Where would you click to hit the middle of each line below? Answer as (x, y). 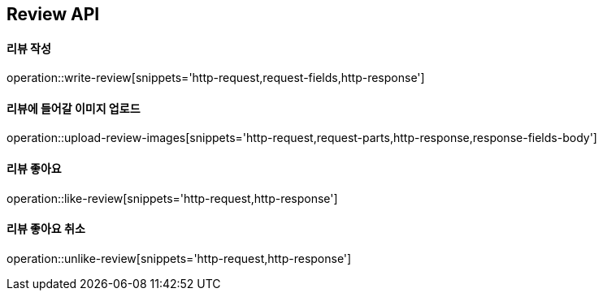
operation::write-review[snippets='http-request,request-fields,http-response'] (216, 78)
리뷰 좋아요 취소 (46, 229)
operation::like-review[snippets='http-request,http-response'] (172, 198)
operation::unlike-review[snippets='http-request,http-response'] (179, 258)
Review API (53, 14)
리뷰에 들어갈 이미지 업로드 (74, 108)
